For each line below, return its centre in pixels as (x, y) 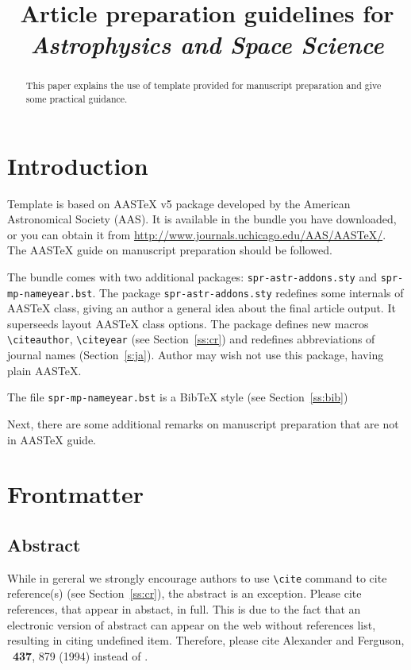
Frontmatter (76, 494)
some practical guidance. (77, 99)
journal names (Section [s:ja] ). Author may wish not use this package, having (196, 355)
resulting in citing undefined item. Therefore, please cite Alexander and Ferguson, (206, 640)
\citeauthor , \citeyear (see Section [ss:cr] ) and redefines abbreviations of (191, 339)
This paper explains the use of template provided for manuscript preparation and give (204, 85)
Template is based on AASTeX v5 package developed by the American (179, 203)
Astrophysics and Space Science (207, 45)
